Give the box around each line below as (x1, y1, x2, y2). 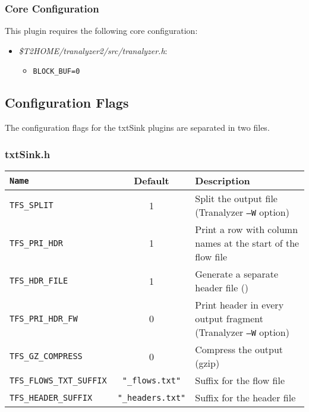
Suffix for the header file (195, 391, 296, 405)
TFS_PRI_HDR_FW (10, 313, 78, 323)
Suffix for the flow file (195, 373, 285, 388)
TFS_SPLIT (10, 200, 53, 210)
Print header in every (195, 298, 284, 312)
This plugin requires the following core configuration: (5, 24, 198, 37)
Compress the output (195, 342, 283, 357)
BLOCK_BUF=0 (33, 67, 80, 76)
